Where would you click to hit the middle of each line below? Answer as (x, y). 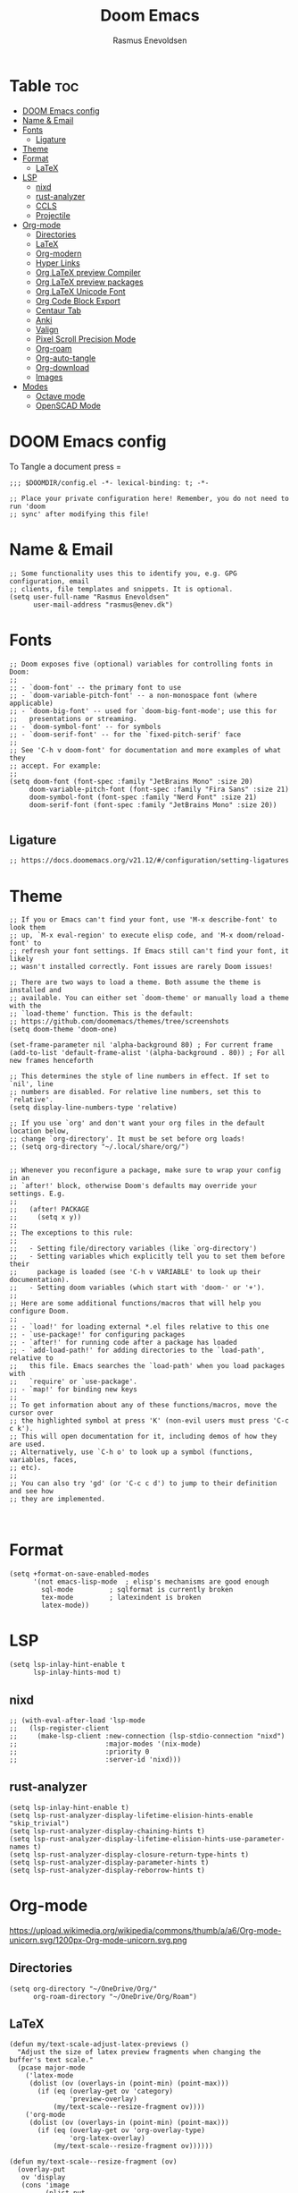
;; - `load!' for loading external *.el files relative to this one (139, 1327)
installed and (36, 990)
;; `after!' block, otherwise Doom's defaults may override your (133, 1186)
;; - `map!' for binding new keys (74, 1390)
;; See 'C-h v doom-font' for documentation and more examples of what (145, 750)
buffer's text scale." (51, 2060)
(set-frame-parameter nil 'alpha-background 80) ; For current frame (141, 1045)
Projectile (53, 215)
